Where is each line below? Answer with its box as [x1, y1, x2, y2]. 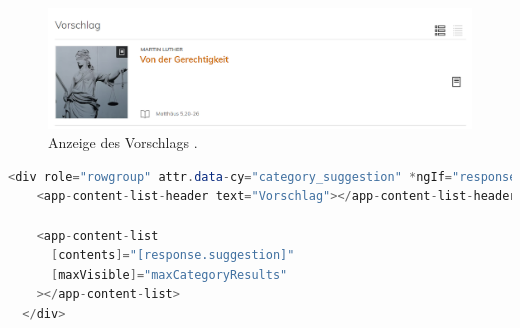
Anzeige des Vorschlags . [48, 132, 198, 153]
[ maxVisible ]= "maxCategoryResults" [50, 267, 288, 282]
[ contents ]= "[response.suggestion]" [50, 248, 295, 263]
